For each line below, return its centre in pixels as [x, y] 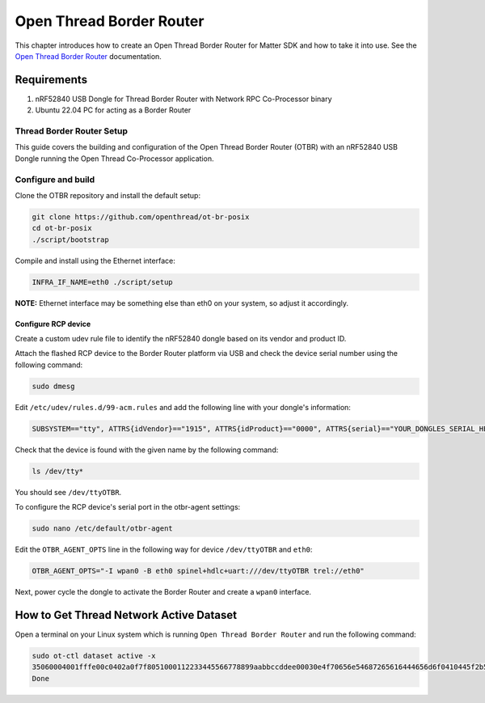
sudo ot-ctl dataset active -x [94, 656]
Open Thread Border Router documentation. [88, 56]
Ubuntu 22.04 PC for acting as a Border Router [113, 110]
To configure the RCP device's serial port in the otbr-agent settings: [128, 507]
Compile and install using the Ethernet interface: [95, 260]
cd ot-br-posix [62, 228]
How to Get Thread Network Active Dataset [126, 615]
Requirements [51, 80]
